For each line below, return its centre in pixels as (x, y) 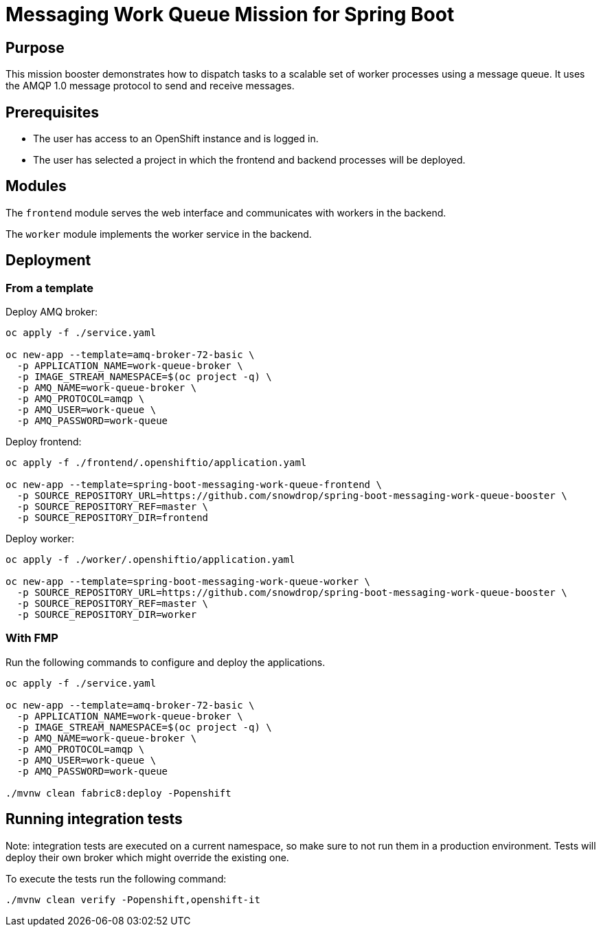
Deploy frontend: (44, 442)
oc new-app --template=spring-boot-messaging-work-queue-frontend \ (194, 485)
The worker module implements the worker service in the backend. (159, 234)
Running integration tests (94, 819)
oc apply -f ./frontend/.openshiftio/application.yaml (156, 463)
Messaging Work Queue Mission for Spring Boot (230, 14)
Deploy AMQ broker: (52, 312)
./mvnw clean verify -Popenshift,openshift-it (133, 899)
